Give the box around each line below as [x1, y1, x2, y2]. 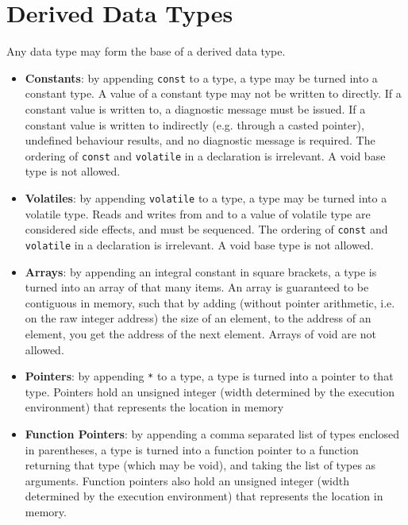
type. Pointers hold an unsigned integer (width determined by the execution [25, 383, 395, 400]
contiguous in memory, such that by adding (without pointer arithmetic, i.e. [25, 294, 395, 311]
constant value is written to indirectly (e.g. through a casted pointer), [25, 116, 364, 133]
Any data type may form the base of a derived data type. [6, 43, 286, 60]
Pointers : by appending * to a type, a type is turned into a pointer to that [25, 368, 394, 384]
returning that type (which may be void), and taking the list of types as [25, 457, 376, 473]
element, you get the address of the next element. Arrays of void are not [25, 325, 376, 342]
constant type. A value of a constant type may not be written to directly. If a [25, 85, 402, 102]
